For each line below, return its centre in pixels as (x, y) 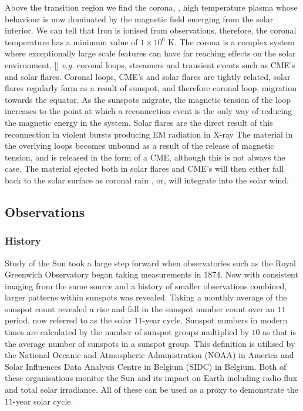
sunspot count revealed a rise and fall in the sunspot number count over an (140, 308)
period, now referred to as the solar (68, 320)
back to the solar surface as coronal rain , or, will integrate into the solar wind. (147, 180)
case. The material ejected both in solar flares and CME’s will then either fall (144, 168)
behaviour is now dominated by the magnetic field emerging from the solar (139, 19)
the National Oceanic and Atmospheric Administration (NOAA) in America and (149, 355)
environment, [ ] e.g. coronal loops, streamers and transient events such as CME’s (150, 64)
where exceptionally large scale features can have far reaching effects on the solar (150, 53)
